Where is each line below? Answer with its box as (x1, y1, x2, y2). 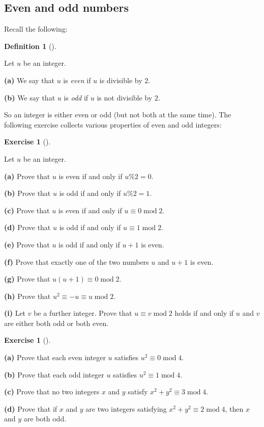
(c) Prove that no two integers (4, 386, 100, 397)
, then (225, 403, 244, 414)
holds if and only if (174, 308, 234, 318)
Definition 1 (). (4, 40, 56, 51)
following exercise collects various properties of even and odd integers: (4, 119, 222, 130)
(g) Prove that (4, 273, 50, 284)
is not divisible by (97, 92, 153, 103)
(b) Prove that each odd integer (4, 369, 104, 380)
